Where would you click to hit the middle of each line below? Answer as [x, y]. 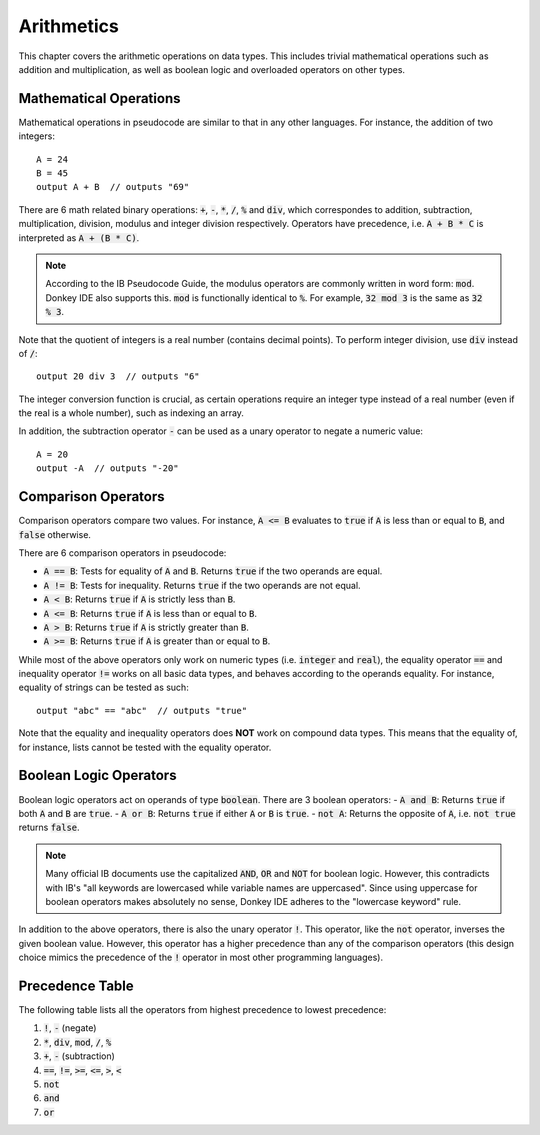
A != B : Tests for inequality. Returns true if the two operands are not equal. [202, 585]
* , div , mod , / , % [77, 1042]
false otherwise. [55, 534]
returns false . [49, 827]
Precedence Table [76, 985]
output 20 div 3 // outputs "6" [118, 376]
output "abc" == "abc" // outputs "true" [142, 710]
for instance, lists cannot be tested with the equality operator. [145, 747]
